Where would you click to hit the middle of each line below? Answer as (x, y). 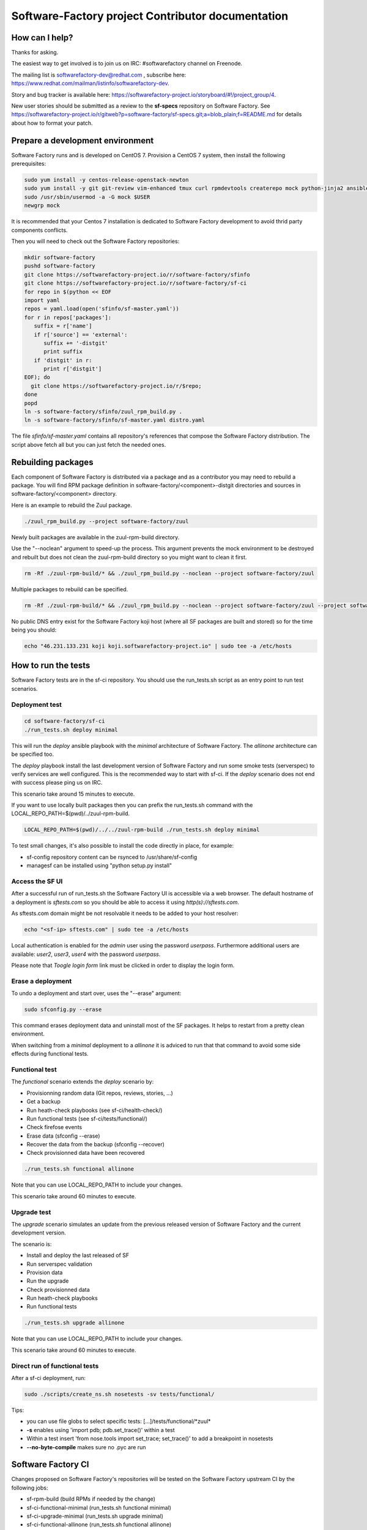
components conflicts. (39, 230)
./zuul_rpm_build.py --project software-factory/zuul (106, 521)
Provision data (45, 1272)
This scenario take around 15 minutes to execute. (73, 794)
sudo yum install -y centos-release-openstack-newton (106, 180)
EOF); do (37, 377)
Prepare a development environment (83, 140)
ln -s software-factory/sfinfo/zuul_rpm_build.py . (103, 412)
